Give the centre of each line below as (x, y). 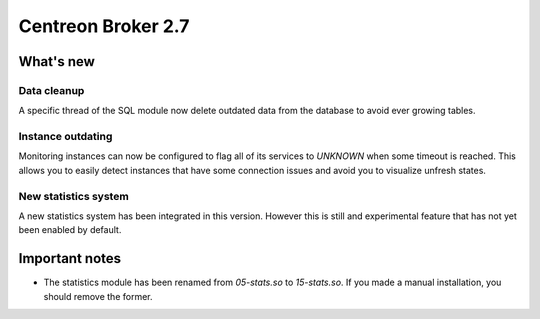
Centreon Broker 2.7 (104, 26)
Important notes (70, 258)
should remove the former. (98, 296)
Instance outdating (65, 137)
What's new (56, 61)
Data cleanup (51, 90)
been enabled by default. (70, 230)
